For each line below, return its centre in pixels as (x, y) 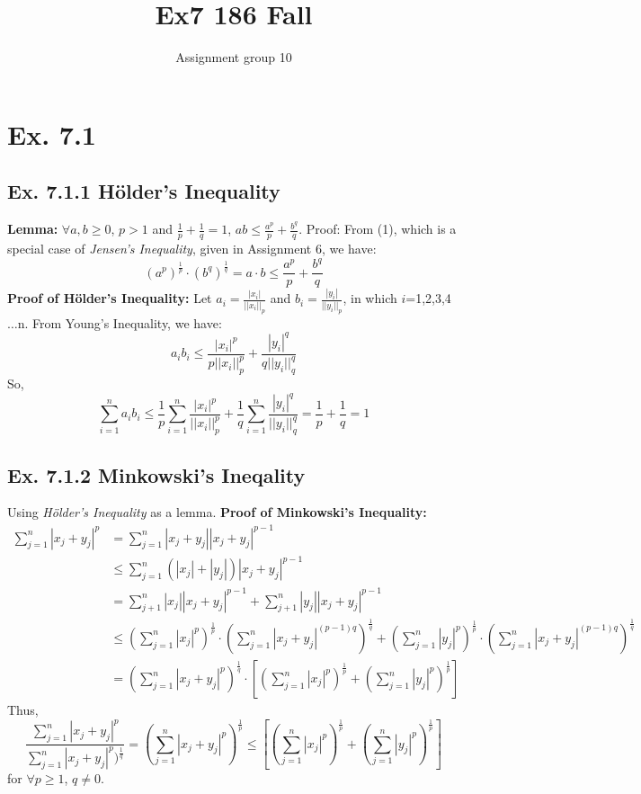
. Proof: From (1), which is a (378, 229)
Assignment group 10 (234, 57)
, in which (370, 298)
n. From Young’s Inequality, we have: (120, 322)
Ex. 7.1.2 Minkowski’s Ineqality (156, 474)
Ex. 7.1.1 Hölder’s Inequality (144, 191)
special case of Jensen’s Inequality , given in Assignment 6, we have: (192, 248)
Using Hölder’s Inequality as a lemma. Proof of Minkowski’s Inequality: (217, 512)
